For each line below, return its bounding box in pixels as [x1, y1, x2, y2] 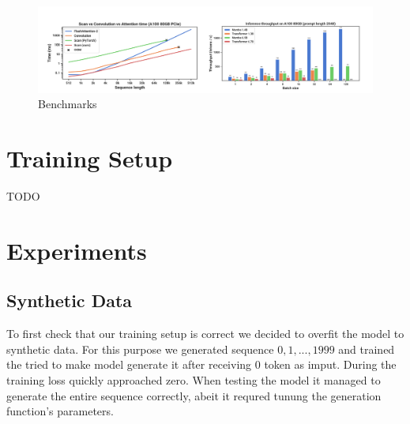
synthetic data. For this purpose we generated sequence [6, 340, 274, 357]
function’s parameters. [6, 403, 114, 419]
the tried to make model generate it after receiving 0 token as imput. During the [6, 356, 397, 373]
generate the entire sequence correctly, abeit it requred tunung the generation [6, 387, 382, 403]
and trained [338, 340, 395, 357]
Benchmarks [38, 96, 97, 112]
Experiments [6, 234, 147, 266]
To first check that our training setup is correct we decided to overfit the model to [6, 325, 404, 342]
